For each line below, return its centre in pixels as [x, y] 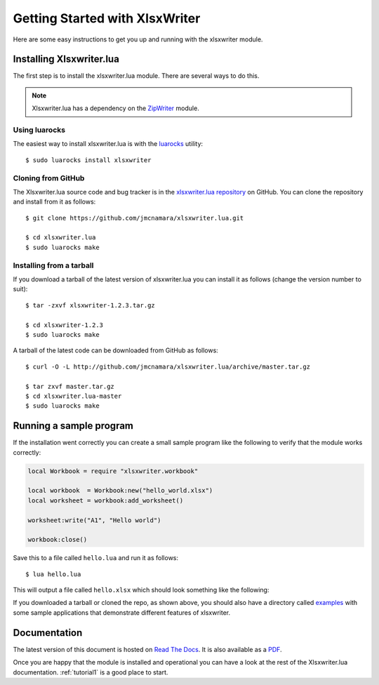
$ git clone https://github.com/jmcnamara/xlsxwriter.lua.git [135, 218]
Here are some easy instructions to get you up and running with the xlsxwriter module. [138, 39]
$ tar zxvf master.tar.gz [70, 386]
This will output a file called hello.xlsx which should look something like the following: [141, 590]
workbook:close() [58, 540]
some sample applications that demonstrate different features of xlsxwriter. [122, 612]
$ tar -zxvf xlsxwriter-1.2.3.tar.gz [91, 305]
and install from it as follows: [54, 202]
